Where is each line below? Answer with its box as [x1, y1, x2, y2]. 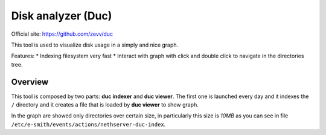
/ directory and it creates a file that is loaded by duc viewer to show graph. [11, 101, 199, 108]
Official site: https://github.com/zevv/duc [11, 30, 113, 38]
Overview [11, 76, 49, 87]
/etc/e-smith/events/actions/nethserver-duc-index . [11, 120, 166, 128]
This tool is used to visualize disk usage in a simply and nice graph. [11, 41, 179, 48]
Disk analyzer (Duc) [11, 9, 112, 22]
